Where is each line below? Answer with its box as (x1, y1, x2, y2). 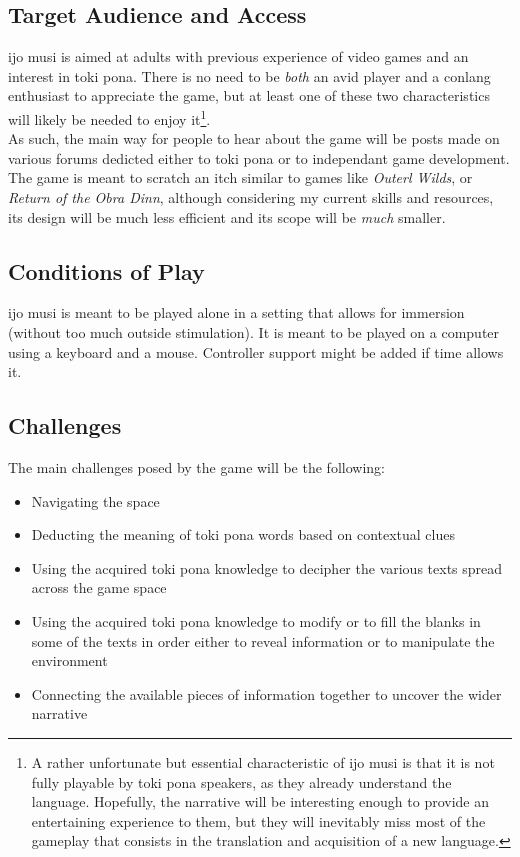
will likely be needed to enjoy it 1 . (8, 105, 211, 129)
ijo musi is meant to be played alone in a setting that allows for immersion (8, 302, 465, 323)
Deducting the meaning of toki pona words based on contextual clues (31, 524, 455, 545)
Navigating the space (31, 490, 160, 511)
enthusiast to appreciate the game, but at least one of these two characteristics (8, 85, 490, 106)
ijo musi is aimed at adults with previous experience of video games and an (8, 46, 469, 67)
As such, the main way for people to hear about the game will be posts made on (8, 128, 500, 149)
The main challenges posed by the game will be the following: (8, 456, 385, 477)
